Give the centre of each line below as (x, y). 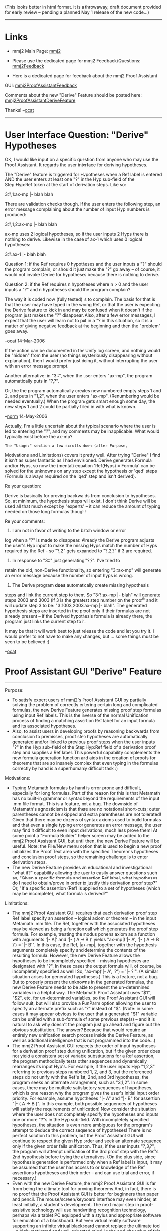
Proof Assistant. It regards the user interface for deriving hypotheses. (76, 165)
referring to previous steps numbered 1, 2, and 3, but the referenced (82, 1072)
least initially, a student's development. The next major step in (76, 1204)
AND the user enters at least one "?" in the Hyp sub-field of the (70, 179)
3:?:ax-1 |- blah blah (26, 254)
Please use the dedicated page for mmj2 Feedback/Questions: (76, 61)
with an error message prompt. (37, 366)
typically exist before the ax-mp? (39, 436)
